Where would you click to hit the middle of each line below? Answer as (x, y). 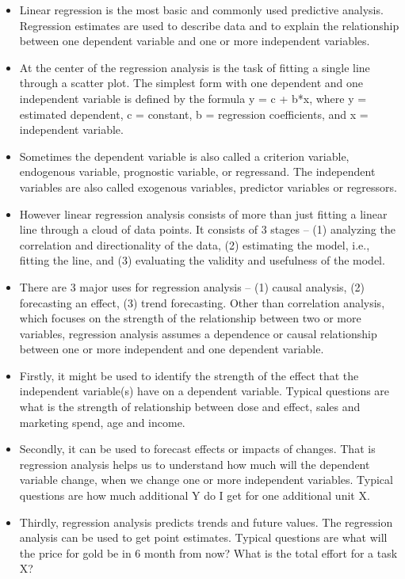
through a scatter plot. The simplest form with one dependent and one (191, 83)
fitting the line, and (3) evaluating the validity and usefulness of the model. (202, 260)
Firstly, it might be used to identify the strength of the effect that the (189, 375)
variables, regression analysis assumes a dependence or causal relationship (198, 333)
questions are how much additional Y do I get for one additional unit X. (195, 495)
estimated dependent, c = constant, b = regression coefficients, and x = (194, 114)
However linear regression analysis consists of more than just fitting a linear (203, 213)
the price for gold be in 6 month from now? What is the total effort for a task (208, 552)
